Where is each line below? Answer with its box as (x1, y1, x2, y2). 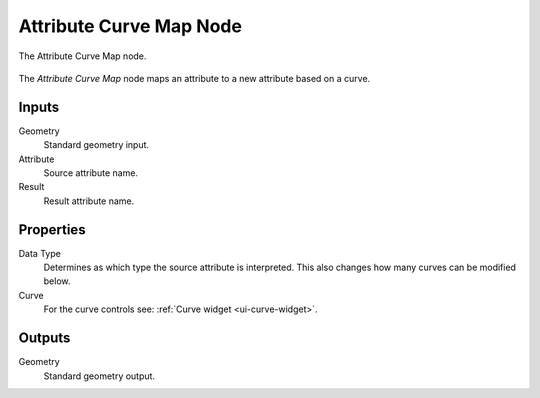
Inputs (18, 98, 60, 115)
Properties (18, 221, 86, 238)
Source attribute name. (43, 167, 139, 179)
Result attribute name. (43, 195, 135, 207)
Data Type (18, 247, 62, 259)
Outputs (18, 330, 71, 347)
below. (43, 275, 71, 287)
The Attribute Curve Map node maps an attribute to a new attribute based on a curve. (18, 72, 371, 84)
